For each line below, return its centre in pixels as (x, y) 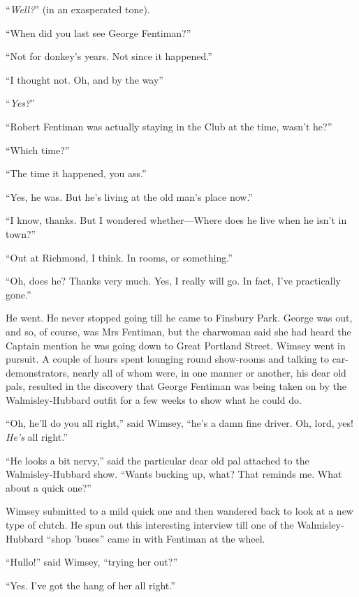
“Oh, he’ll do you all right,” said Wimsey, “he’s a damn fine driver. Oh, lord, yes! (179, 423)
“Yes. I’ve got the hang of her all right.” (90, 585)
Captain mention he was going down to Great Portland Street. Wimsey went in (176, 345)
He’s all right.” (37, 437)
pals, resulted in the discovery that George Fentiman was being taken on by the (176, 386)
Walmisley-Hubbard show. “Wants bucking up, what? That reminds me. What (174, 474)
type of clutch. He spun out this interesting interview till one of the (150, 525)
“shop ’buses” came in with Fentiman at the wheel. (156, 538)
